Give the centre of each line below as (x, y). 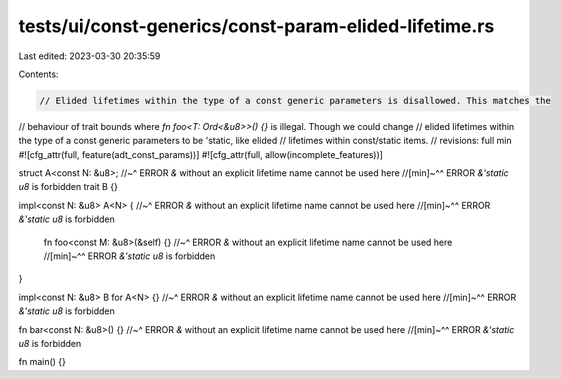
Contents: (38, 74)
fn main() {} (42, 362)
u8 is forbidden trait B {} (68, 187)
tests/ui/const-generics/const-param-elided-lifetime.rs (256, 26)
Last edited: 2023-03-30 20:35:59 (89, 56)
